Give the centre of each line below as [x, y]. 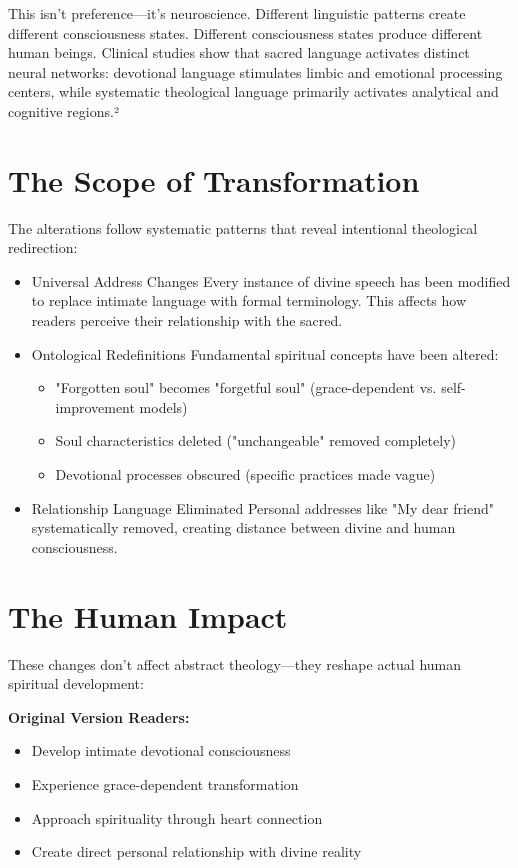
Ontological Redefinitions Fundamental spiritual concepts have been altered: [265, 353]
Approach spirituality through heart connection [177, 817]
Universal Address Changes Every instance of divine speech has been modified [271, 280]
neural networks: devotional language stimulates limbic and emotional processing [255, 71]
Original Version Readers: [99, 716]
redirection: [43, 247]
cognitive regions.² [63, 110]
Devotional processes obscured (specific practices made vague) [245, 474]
